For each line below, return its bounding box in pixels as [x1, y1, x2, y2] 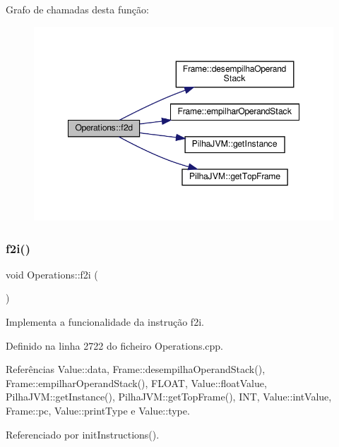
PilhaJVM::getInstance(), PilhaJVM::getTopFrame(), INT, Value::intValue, [6, 389, 332, 404]
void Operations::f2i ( [6, 267, 98, 281]
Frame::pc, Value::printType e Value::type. [6, 403, 190, 418]
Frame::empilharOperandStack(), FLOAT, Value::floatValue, [6, 375, 267, 390]
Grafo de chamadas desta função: [6, 2, 149, 16]
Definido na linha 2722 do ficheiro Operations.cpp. [6, 338, 224, 353]
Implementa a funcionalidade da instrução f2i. [6, 314, 204, 329]
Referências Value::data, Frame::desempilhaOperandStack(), [6, 362, 266, 376]
